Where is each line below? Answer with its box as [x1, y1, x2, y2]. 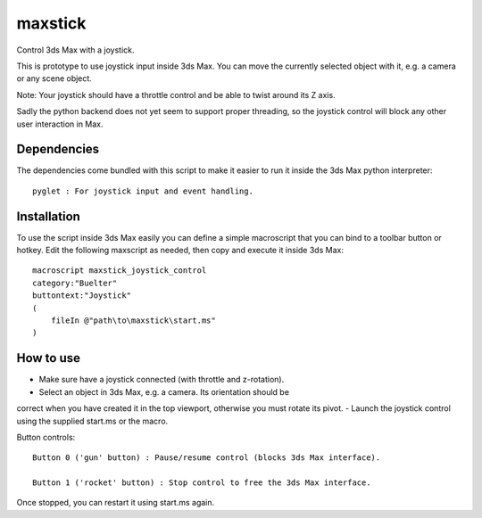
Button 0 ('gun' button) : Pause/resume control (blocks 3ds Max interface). [32, 453, 381, 463]
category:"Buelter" [32, 277, 118, 288]
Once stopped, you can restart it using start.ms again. [16, 497, 215, 508]
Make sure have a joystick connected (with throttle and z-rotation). [38, 374, 285, 385]
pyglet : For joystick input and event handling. [32, 185, 254, 196]
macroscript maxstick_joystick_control [32, 266, 207, 275]
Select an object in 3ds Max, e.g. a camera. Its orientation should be [38, 386, 290, 397]
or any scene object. [16, 73, 93, 84]
